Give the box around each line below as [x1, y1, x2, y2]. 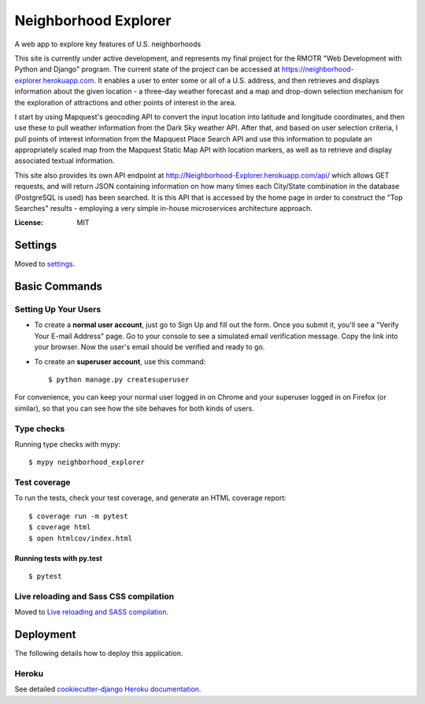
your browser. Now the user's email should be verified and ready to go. [34, 342, 265, 352]
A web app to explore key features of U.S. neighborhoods [14, 39, 201, 49]
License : [14, 218, 43, 227]
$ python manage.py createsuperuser [48, 375, 190, 385]
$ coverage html [28, 523, 91, 532]
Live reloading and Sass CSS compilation [14, 591, 175, 602]
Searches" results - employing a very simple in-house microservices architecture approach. [14, 204, 312, 213]
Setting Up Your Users [14, 304, 102, 315]
